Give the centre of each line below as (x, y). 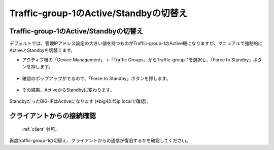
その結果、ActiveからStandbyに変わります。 (68, 90)
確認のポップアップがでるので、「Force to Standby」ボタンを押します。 (96, 78)
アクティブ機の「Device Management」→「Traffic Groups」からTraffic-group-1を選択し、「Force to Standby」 (138, 60)
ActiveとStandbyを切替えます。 (42, 50)
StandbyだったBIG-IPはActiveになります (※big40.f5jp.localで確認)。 (80, 101)
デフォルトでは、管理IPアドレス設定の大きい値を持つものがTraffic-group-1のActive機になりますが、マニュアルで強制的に (136, 44)
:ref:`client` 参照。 (41, 129)
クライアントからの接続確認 (53, 116)
